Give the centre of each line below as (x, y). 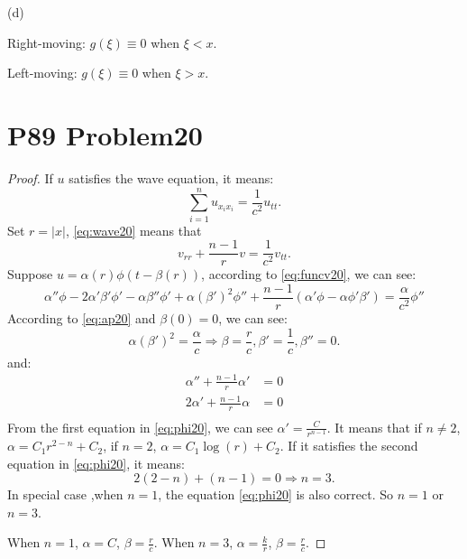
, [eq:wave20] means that (133, 230)
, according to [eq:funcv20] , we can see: (309, 274)
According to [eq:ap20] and (82, 317)
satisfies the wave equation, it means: (171, 177)
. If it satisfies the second (349, 446)
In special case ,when (65, 494)
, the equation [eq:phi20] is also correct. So (276, 494)
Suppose (30, 274)
